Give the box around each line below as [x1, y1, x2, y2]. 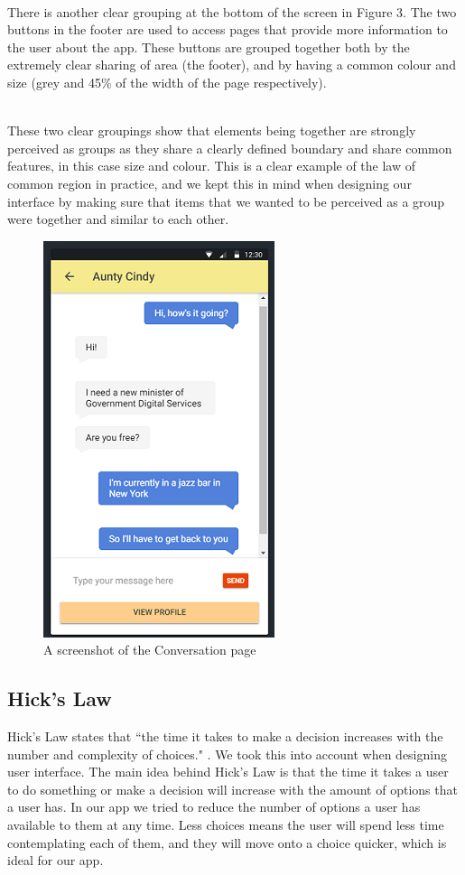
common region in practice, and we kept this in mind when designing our [7, 173, 412, 192]
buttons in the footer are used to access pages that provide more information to [7, 20, 448, 39]
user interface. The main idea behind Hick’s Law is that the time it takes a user [7, 762, 449, 781]
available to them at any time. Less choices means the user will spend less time [7, 815, 444, 834]
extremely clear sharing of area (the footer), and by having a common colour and [7, 55, 456, 74]
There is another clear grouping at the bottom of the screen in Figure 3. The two [7, 2, 457, 21]
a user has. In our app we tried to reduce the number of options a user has [7, 797, 421, 816]
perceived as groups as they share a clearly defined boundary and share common [7, 138, 452, 157]
